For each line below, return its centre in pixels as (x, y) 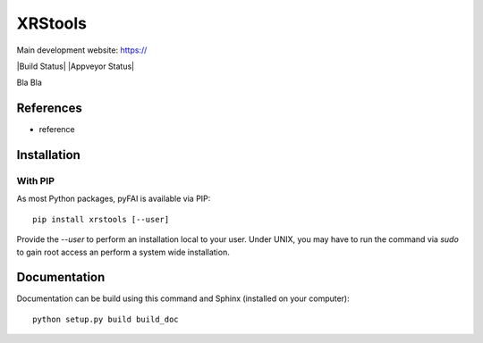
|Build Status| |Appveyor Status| (75, 66)
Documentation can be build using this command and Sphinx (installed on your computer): (183, 298)
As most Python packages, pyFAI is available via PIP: (114, 199)
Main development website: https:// (82, 50)
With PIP (36, 181)
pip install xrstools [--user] (101, 219)
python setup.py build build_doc (106, 319)
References (49, 109)
